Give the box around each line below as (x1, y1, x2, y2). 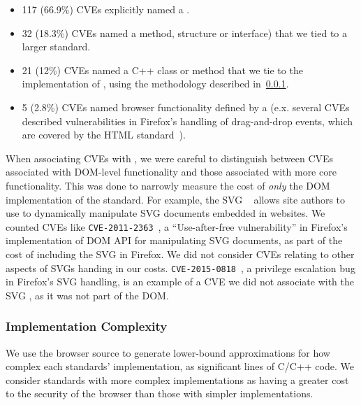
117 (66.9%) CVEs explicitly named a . (22, 2, 190, 16)
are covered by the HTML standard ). (22, 127, 186, 142)
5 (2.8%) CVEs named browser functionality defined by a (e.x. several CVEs (22, 99, 350, 114)
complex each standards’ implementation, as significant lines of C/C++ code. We (6, 359, 354, 374)
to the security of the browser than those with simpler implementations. (6, 386, 314, 401)
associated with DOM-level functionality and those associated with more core (6, 164, 337, 179)
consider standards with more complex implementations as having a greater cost (6, 372, 349, 387)
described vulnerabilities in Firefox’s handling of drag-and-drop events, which (22, 113, 353, 128)
